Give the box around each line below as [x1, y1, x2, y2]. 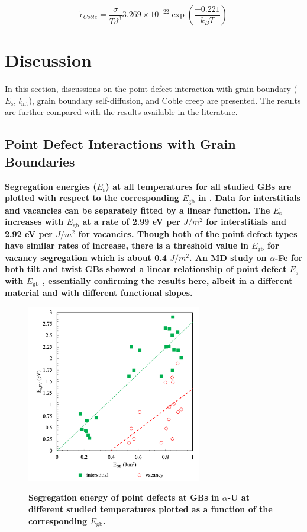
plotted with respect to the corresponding [5, 192, 179, 204]
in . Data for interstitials [198, 192, 300, 204]
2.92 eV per [5, 227, 53, 240]
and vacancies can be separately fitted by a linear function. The [5, 203, 270, 216]
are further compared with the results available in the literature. [5, 106, 238, 118]
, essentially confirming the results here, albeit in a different [42, 274, 293, 286]
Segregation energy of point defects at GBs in [28, 491, 219, 504]
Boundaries [5, 152, 75, 170]
